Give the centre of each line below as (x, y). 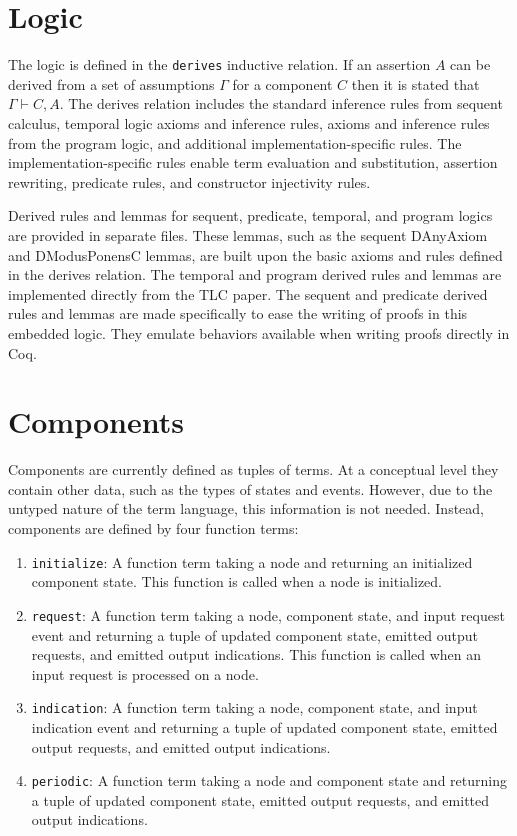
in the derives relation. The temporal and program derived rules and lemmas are (255, 274)
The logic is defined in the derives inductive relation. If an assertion (219, 64)
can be (470, 64)
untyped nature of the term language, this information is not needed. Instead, (246, 508)
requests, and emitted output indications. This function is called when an (256, 654)
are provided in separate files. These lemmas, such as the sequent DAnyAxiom (248, 234)
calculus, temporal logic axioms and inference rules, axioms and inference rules (249, 122)
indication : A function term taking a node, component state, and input (254, 707)
